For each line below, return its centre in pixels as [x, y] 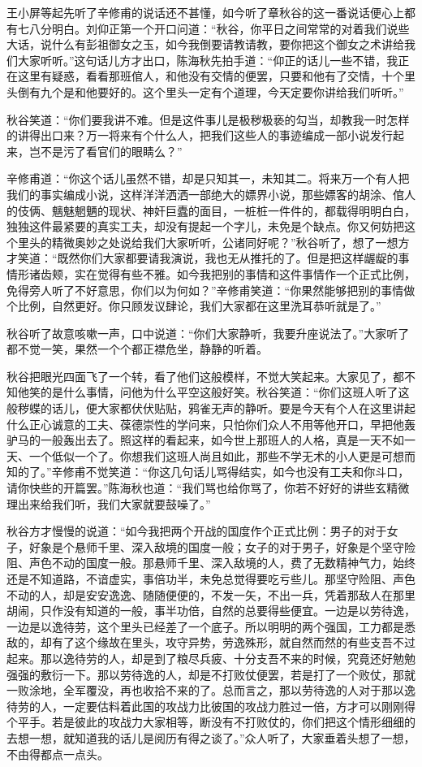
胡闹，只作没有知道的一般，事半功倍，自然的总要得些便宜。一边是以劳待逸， [211, 611]
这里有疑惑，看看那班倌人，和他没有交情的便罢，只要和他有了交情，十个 [211, 76]
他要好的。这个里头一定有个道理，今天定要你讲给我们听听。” [245, 91]
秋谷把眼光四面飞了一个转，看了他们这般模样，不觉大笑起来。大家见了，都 [205, 376]
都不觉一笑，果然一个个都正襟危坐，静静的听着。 [137, 349]
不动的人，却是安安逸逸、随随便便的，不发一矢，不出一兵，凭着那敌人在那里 [211, 594]
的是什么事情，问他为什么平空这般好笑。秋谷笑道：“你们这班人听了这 [225, 392]
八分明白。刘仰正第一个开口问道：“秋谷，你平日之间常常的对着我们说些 [219, 28]
